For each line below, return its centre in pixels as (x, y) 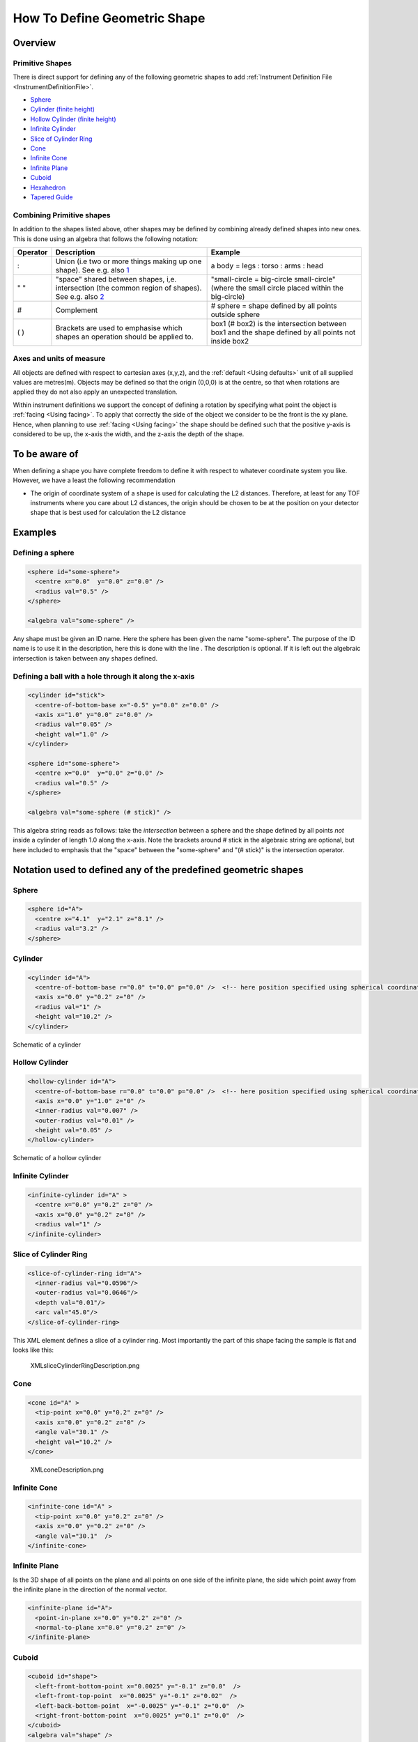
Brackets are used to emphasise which (119, 327)
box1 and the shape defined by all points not (283, 332)
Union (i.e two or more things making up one (129, 261)
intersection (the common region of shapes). (129, 288)
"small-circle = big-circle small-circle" (273, 279)
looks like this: (33, 1350)
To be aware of (46, 454)
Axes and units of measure (59, 359)
